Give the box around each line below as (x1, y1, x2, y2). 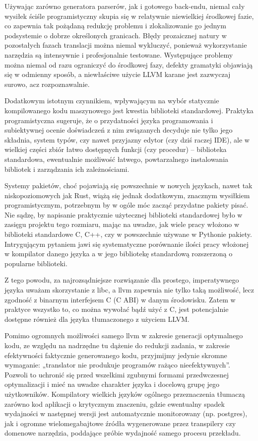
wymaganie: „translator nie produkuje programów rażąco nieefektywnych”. (4, 360, 230, 370)
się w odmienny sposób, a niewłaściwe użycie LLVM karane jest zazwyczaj (4, 69, 231, 79)
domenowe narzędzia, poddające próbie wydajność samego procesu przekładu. (4, 428, 241, 438)
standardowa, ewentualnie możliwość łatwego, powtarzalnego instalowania (4, 153, 229, 164)
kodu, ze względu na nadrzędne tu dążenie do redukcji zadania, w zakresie (4, 340, 230, 350)
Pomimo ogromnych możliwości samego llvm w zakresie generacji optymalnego (4, 330, 243, 341)
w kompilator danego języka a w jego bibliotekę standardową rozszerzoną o (4, 248, 233, 259)
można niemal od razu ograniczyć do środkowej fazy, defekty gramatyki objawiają (4, 59, 253, 70)
